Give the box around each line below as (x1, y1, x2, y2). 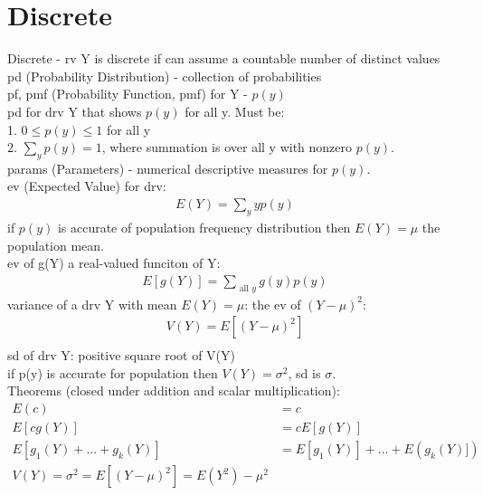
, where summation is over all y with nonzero (101, 138, 353, 157)
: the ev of (244, 294, 301, 313)
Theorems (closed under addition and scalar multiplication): (7, 381, 340, 400)
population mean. (7, 235, 104, 254)
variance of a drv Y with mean (7, 294, 177, 313)
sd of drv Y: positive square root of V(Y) (7, 346, 235, 365)
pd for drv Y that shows (7, 101, 142, 120)
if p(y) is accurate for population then (7, 363, 218, 382)
